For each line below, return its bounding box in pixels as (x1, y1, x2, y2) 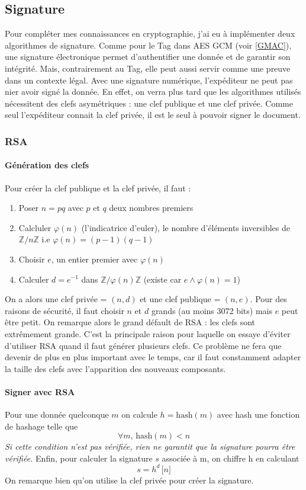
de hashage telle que (5, 419, 78, 432)
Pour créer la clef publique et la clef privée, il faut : (5, 181, 191, 194)
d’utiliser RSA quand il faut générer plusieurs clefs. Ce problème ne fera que (5, 339, 282, 351)
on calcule (121, 408, 157, 421)
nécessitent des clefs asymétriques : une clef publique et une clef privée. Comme (5, 97, 293, 109)
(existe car (143, 273, 182, 285)
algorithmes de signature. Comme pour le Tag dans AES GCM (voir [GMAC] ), (5, 39, 292, 51)
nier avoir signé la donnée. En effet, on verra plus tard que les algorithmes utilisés (5, 85, 301, 98)
